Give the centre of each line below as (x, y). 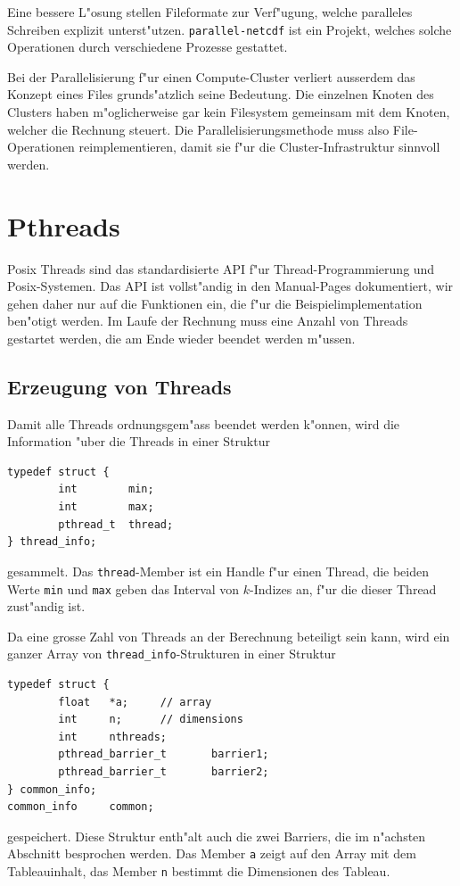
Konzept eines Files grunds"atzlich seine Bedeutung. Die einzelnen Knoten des (221, 94)
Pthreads (64, 225)
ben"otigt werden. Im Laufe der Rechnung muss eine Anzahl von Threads (208, 321)
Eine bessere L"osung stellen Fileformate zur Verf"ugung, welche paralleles (210, 12)
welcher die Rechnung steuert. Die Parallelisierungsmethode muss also (198, 129)
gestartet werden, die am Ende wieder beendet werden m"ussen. (181, 338)
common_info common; (81, 807)
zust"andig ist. (46, 606)
